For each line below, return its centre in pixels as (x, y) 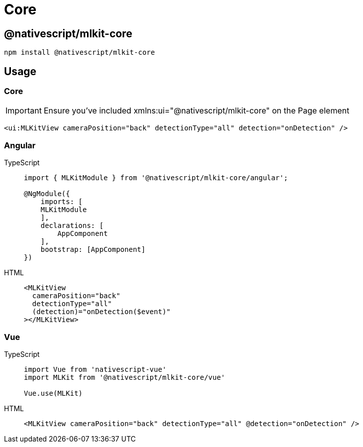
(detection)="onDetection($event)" (101, 312)
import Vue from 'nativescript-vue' (95, 369)
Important (24, 111)
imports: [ (62, 202)
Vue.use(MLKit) (53, 393)
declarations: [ (72, 226)
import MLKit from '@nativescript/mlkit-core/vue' (125, 377)
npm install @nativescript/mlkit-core (80, 53)
